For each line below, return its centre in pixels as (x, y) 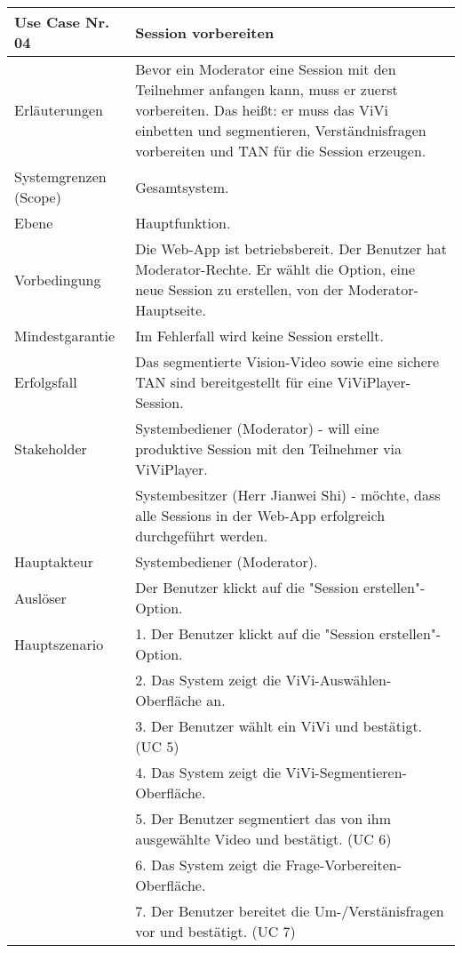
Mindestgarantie (65, 336)
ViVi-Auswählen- (339, 680)
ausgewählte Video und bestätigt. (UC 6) (263, 839)
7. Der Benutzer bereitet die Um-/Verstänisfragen (290, 911)
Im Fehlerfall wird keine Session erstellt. (259, 336)
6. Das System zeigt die (208, 865)
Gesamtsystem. (182, 187)
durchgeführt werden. (202, 536)
